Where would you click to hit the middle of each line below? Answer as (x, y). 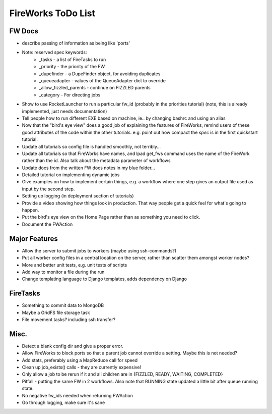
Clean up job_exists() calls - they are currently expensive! (81, 367)
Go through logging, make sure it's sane (63, 403)
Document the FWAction (47, 224)
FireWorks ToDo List (52, 13)
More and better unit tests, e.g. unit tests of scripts (75, 265)
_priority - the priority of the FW (72, 67)
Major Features (33, 239)
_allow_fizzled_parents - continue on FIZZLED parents (95, 88)
